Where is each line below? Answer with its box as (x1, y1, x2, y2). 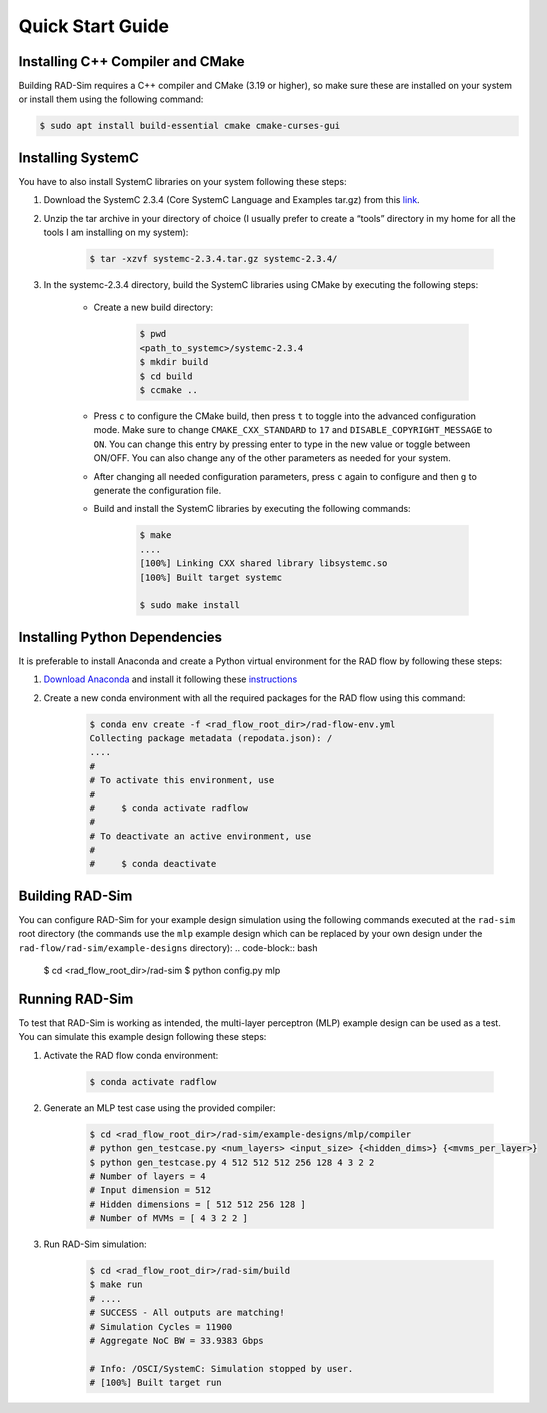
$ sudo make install (139, 600, 240, 611)
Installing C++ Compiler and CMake (18, 53, 245, 70)
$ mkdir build (139, 356, 209, 368)
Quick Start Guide (18, 15, 170, 37)
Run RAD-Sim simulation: (43, 1238, 147, 1250)
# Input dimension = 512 (89, 1185, 212, 1196)
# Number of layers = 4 (89, 1170, 207, 1182)
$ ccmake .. (139, 385, 199, 396)
